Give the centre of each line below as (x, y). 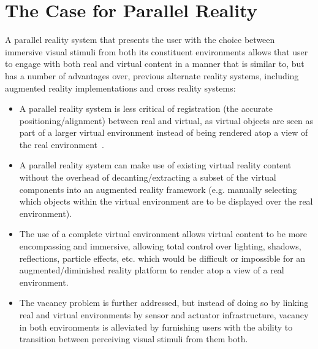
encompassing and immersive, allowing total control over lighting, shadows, (160, 246)
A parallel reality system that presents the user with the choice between (140, 40)
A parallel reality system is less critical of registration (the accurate (146, 108)
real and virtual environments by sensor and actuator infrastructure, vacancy (164, 315)
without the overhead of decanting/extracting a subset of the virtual (148, 177)
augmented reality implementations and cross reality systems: (120, 88)
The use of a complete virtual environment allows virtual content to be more (163, 234)
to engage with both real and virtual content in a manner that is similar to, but (155, 64)
